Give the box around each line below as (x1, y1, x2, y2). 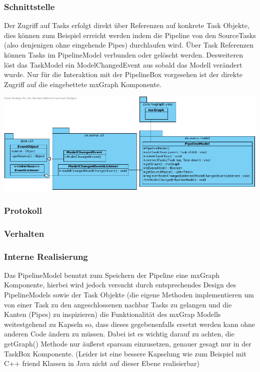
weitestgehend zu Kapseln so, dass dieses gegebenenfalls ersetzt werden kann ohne (4, 318, 255, 329)
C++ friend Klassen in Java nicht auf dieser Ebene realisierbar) (4, 358, 199, 368)
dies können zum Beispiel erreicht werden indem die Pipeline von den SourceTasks (4, 30, 256, 40)
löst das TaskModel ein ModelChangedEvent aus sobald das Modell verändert (4, 59, 242, 70)
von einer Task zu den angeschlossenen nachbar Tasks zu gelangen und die (4, 299, 232, 309)
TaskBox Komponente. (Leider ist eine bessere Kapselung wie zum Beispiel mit (4, 348, 246, 358)
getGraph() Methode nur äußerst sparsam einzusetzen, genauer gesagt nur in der (4, 338, 251, 349)
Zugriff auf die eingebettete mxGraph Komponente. (4, 79, 161, 89)
